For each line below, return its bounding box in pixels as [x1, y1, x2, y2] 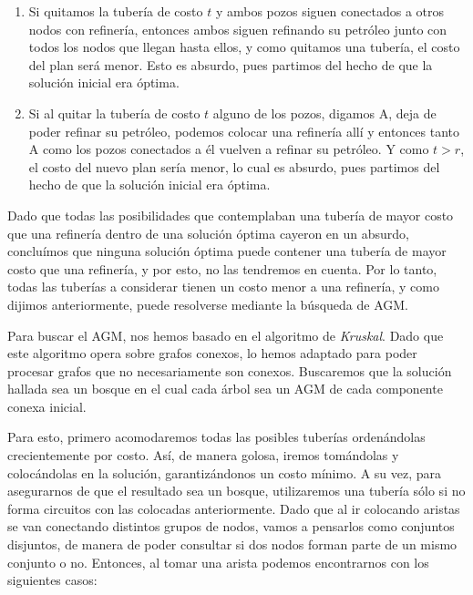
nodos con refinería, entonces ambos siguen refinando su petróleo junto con [28, 19, 447, 38]
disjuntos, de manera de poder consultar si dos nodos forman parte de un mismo [7, 535, 458, 554]
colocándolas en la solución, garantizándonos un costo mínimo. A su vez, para [7, 463, 442, 482]
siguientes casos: [7, 570, 98, 590]
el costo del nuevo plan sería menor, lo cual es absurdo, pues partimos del [28, 157, 440, 176]
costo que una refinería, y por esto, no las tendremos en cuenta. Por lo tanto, [7, 259, 437, 278]
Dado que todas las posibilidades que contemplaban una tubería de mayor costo [7, 205, 454, 224]
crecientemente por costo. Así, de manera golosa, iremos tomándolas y [7, 446, 399, 465]
